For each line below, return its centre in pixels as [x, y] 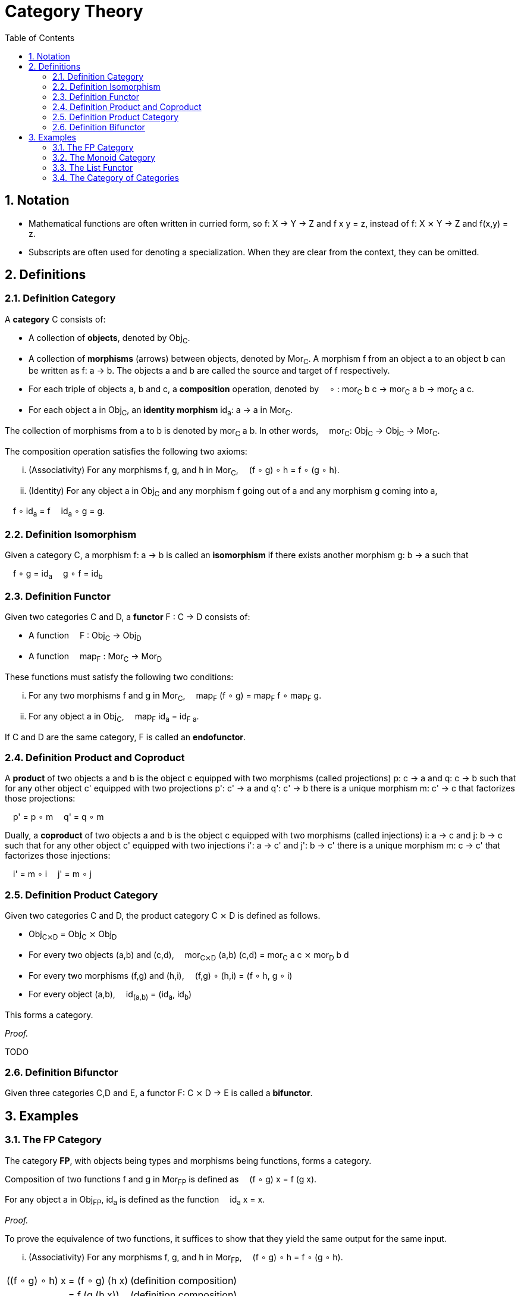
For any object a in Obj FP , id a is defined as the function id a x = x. [135, 1201]
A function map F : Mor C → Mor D [95, 658]
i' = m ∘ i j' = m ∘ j [52, 874]
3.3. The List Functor [93, 167]
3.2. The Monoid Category [104, 157]
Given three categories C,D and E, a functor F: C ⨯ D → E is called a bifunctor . [159, 1093]
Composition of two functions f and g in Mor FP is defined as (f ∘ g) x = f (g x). [161, 1180]
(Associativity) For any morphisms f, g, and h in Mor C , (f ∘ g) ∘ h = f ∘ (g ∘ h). [184, 471]
